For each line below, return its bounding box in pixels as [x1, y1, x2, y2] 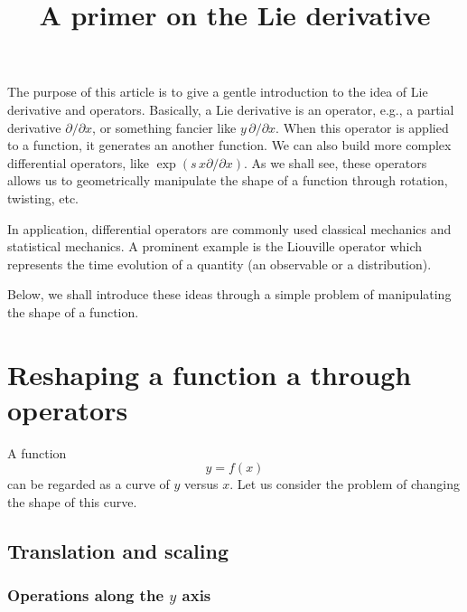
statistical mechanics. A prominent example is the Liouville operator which [7, 237, 423, 256]
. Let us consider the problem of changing [229, 475, 461, 494]
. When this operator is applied [276, 118, 449, 137]
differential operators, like [7, 153, 149, 172]
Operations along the [7, 584, 164, 607]
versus [184, 475, 219, 494]
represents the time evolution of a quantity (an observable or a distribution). [7, 254, 432, 273]
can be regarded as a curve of [7, 475, 170, 494]
